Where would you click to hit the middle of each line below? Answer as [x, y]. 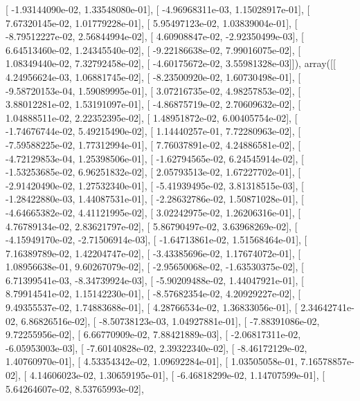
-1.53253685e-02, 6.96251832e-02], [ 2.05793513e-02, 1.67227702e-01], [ [153, 172]
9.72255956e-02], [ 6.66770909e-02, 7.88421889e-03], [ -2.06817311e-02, [153, 334]
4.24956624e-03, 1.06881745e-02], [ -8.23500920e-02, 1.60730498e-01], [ [153, 76]
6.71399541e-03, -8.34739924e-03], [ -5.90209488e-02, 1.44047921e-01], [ [155, 280]
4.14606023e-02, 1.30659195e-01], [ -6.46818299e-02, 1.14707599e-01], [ [177, 375]
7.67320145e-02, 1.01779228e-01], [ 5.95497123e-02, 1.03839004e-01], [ [152, 22]
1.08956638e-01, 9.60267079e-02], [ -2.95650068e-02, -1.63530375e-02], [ [155, 267]
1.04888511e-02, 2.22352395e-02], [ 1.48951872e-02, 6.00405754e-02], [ [152, 117]
